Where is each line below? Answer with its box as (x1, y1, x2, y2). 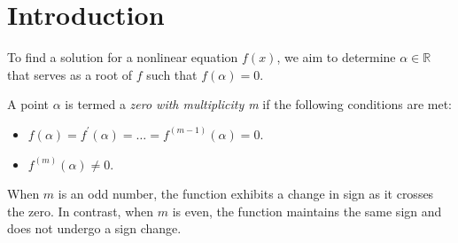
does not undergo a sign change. (7, 219, 182, 238)
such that (146, 65, 198, 83)
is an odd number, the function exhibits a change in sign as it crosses (58, 184, 434, 203)
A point (7, 95, 50, 114)
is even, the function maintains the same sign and (172, 201, 442, 220)
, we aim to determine (276, 48, 396, 67)
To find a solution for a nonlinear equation (7, 48, 238, 67)
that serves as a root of (7, 65, 133, 83)
